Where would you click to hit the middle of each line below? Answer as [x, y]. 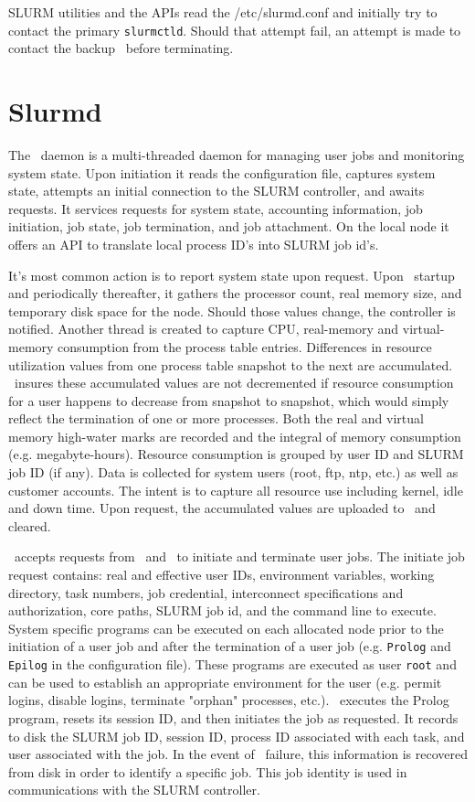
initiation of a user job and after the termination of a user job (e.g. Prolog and [230, 646]
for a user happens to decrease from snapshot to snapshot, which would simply [229, 400]
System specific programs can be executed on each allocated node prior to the [226, 628]
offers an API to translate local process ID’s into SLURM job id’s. [194, 244]
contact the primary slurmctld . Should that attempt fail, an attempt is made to [235, 30]
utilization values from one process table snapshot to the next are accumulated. [231, 364]
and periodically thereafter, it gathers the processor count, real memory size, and [235, 293]
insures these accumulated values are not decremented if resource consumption [234, 383]
